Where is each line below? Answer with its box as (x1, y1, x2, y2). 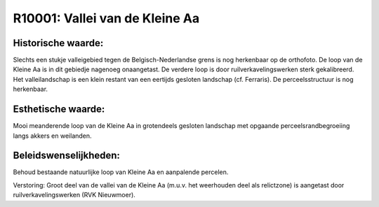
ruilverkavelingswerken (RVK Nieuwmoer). (13, 191, 136, 199)
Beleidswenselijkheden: (13, 150, 121, 162)
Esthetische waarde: (13, 103, 105, 115)
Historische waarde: (13, 37, 104, 49)
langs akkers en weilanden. (13, 131, 92, 140)
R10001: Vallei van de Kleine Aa (13, 10, 200, 26)
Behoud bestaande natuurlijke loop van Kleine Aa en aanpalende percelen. (13, 168, 229, 176)
